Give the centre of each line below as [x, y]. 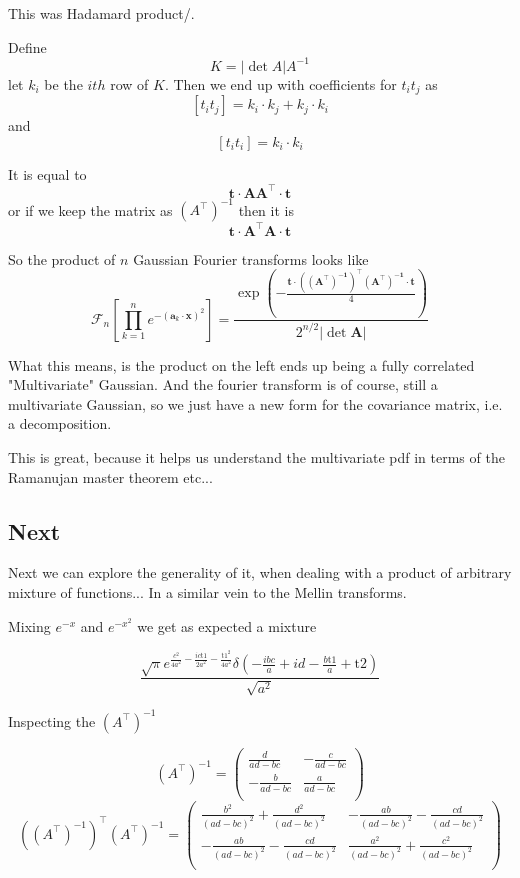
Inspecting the [52, 720]
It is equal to [47, 173]
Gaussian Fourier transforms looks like [251, 258]
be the [63, 83]
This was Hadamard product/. [101, 13]
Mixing [29, 625]
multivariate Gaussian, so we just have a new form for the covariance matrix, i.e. [255, 403]
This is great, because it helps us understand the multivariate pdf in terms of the [256, 457]
